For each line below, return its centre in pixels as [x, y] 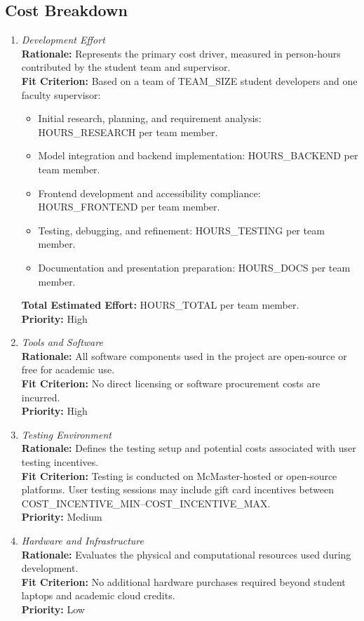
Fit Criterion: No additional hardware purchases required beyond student [183, 581]
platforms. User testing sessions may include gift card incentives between [177, 489]
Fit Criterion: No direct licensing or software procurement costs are [171, 383]
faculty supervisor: [61, 94]
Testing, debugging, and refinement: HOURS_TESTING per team [181, 230]
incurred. [41, 397]
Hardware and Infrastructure [82, 541]
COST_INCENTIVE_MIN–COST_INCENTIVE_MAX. [146, 503]
